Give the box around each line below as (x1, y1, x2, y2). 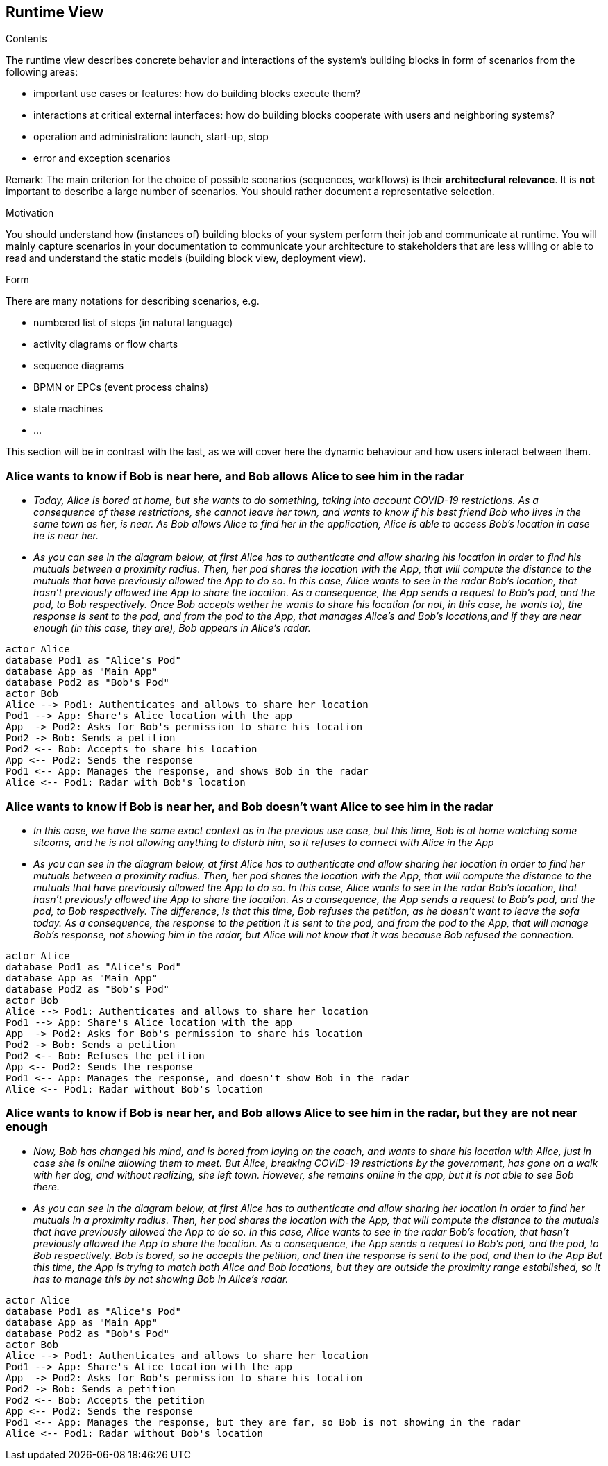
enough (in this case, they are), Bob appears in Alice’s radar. (33, 622, 311, 634)
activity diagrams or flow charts (33, 338, 178, 351)
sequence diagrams (33, 360, 124, 372)
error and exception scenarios (33, 152, 171, 165)
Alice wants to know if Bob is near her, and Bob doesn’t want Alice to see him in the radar (6, 799, 493, 814)
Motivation (6, 207, 54, 219)
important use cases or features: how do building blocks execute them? (33, 87, 361, 100)
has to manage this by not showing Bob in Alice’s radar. (33, 1272, 289, 1285)
